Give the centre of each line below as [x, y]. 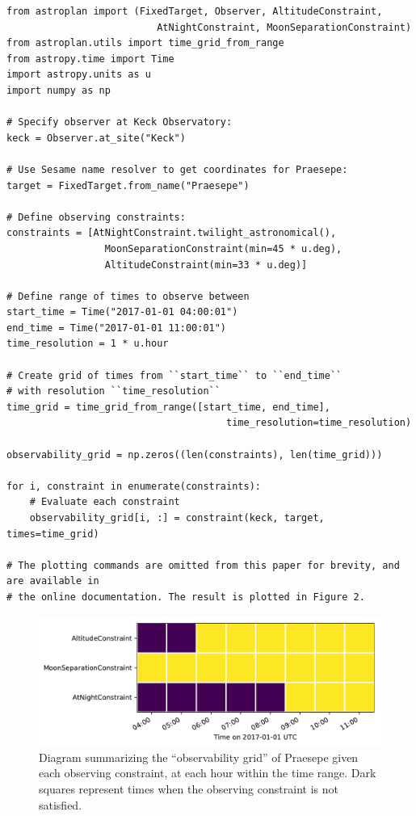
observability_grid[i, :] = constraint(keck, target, [177, 518]
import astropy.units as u [79, 75]
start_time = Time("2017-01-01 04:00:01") [122, 312]
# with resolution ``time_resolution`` [113, 391]
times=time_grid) [53, 534]
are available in [53, 581]
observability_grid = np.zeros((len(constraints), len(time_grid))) [195, 454]
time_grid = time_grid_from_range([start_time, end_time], [168, 407]
